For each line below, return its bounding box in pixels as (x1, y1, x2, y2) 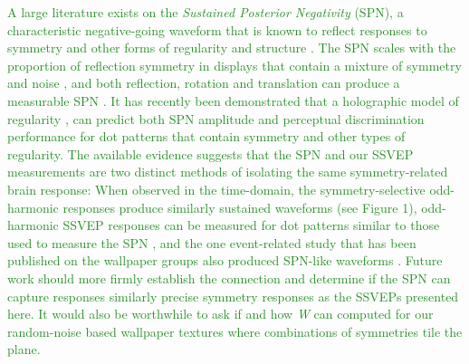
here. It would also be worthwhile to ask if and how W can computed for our (7, 304, 434, 323)
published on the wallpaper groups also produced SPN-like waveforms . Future (7, 251, 443, 270)
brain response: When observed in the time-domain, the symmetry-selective (7, 179, 426, 198)
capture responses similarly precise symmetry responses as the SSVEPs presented (7, 286, 459, 305)
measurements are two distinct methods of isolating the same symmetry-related (7, 162, 448, 181)
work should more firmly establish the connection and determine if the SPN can (7, 268, 451, 287)
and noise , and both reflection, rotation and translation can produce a (7, 73, 400, 92)
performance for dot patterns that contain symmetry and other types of (7, 127, 406, 146)
